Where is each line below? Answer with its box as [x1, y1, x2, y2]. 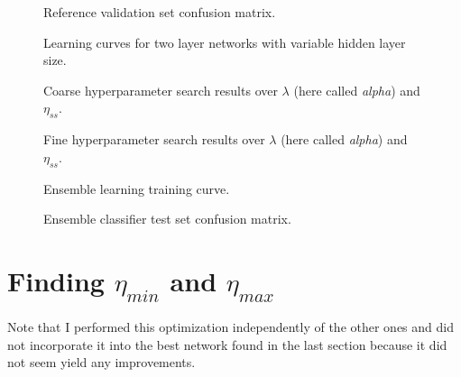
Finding [7, 262, 105, 299]
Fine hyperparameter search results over [43, 130, 265, 149]
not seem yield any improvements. [7, 353, 196, 372]
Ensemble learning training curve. [43, 179, 230, 198]
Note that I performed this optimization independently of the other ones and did [7, 317, 454, 336]
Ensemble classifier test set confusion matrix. [43, 209, 291, 228]
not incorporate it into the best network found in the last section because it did [7, 335, 447, 354]
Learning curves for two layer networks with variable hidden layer [43, 32, 406, 51]
